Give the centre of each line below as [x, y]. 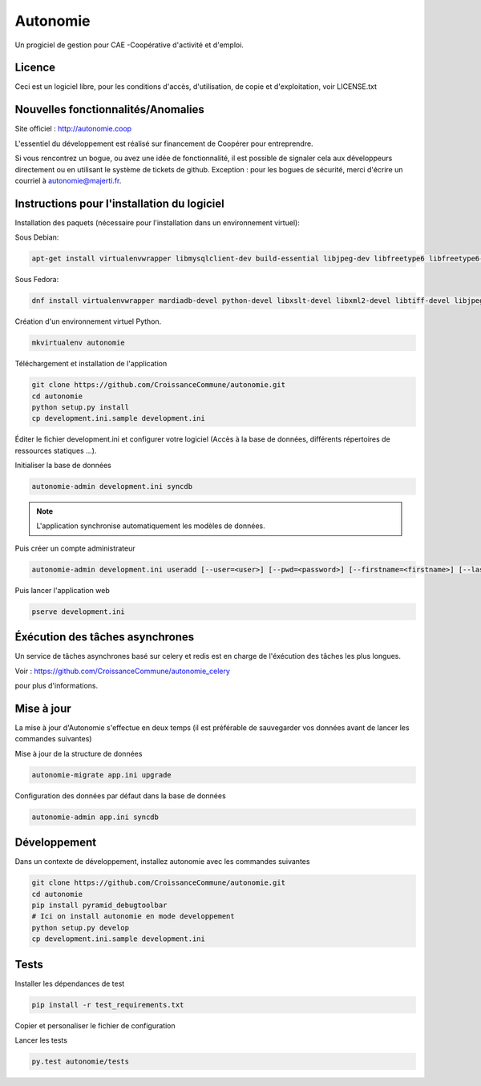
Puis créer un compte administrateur [75, 548]
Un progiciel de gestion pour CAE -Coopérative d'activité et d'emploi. [129, 45]
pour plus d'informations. [57, 686]
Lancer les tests [41, 1040]
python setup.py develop [81, 927]
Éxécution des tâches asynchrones [105, 637]
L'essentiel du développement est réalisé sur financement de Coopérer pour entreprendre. [164, 143]
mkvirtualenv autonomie [79, 343]
